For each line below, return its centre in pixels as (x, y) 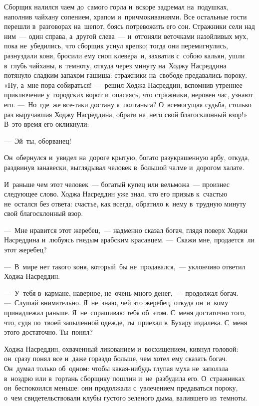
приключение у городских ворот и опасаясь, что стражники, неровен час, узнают (129, 95)
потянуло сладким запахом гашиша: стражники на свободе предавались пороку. (126, 75)
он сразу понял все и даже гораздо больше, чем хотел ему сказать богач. (116, 358)
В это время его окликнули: (47, 124)
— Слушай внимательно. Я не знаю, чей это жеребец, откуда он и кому (116, 303)
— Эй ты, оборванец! (38, 140)
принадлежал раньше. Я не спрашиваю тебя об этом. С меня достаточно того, (125, 312)
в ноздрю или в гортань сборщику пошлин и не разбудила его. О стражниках (125, 378)
